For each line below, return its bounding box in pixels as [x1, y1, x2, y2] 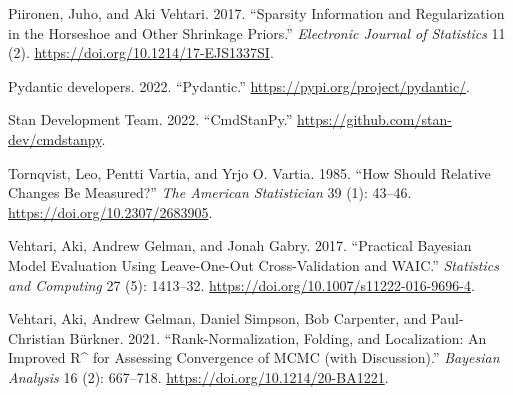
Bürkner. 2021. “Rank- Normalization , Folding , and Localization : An [69, 327, 487, 348]
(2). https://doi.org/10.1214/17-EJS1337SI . [8, 42, 274, 63]
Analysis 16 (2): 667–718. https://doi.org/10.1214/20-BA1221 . [8, 366, 389, 387]
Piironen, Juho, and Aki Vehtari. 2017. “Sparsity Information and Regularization [8, 3, 505, 23]
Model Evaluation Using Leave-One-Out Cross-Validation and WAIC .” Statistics [8, 254, 499, 275]
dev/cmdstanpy [8, 128, 102, 149]
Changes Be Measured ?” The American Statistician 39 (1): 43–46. [8, 182, 412, 203]
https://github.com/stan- [296, 109, 452, 130]
